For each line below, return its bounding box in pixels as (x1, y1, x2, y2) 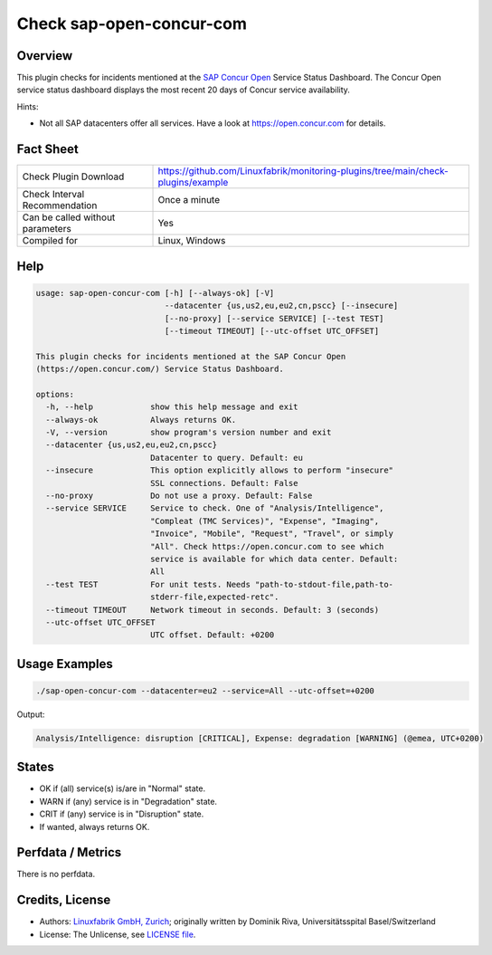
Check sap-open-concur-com (16, 14, 248, 33)
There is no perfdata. (16, 869, 95, 880)
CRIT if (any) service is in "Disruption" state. (39, 808, 204, 819)
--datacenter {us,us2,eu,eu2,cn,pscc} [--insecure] (164, 301, 399, 311)
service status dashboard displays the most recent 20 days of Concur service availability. (16, 84, 350, 95)
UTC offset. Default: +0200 (149, 630, 275, 640)
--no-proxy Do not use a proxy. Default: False (45, 491, 313, 501)
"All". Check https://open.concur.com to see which (149, 541, 384, 551)
